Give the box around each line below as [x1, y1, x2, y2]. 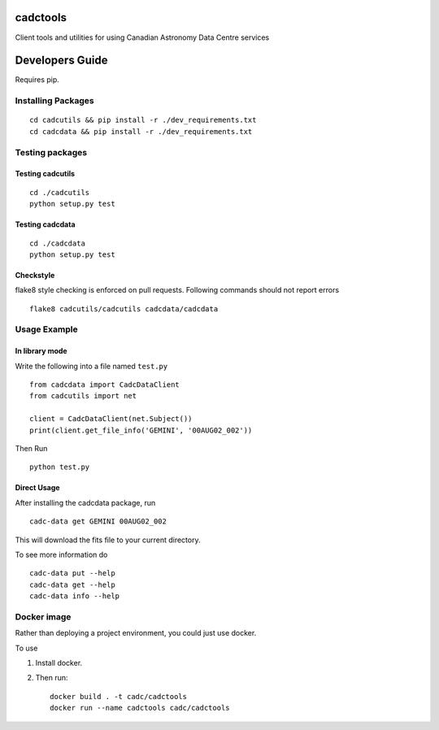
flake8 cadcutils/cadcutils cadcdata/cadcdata [29, 304, 219, 313]
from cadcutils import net [29, 391, 137, 401]
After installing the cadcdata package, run [15, 498, 156, 507]
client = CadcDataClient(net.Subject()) [29, 415, 193, 424]
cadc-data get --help [29, 580, 115, 589]
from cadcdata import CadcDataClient [29, 380, 180, 389]
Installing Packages [15, 95, 94, 106]
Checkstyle [15, 270, 55, 280]
